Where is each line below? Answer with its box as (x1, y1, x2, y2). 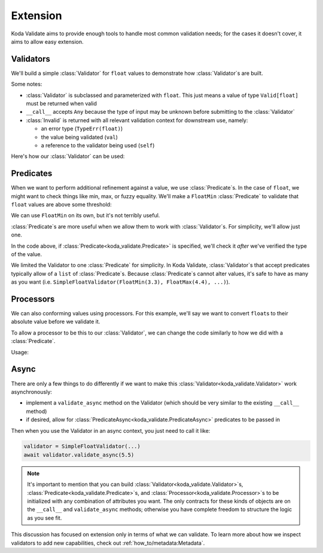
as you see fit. (27, 514, 62, 521)
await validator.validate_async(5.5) (23, 451, 135, 458)
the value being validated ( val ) (41, 133, 118, 141)
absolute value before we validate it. (11, 318, 100, 326)
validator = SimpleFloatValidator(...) (23, 443, 141, 450)
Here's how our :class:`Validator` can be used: (11, 153, 125, 160)
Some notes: (11, 81, 42, 88)
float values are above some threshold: (11, 201, 112, 208)
